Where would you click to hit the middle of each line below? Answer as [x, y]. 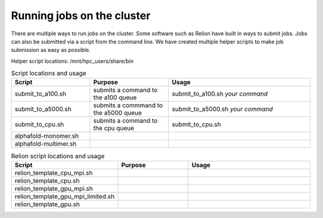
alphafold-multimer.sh [46, 144]
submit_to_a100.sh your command [220, 94]
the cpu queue [114, 128]
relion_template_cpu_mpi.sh [54, 173]
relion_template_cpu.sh [47, 180]
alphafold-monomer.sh [47, 136]
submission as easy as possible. [51, 50]
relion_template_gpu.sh [47, 204]
